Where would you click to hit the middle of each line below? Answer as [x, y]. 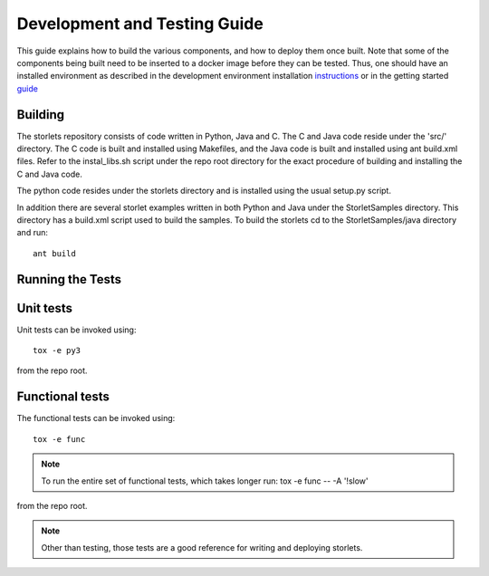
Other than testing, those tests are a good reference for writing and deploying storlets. [202, 547]
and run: [33, 233]
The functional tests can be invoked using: [96, 418]
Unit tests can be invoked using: [77, 330]
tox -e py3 [57, 350]
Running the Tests [69, 279]
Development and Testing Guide [140, 24]
